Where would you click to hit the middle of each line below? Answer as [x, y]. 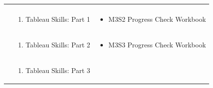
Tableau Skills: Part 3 [58, 70]
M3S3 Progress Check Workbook [157, 44]
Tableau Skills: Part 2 [58, 44]
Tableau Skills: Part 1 [58, 19]
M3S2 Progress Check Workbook [157, 19]
